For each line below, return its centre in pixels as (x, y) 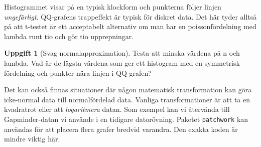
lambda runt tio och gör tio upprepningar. (69, 36)
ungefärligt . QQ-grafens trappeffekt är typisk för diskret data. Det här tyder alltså (130, 16)
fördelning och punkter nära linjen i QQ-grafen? (78, 72)
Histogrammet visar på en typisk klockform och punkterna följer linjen (113, 7)
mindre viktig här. (32, 139)
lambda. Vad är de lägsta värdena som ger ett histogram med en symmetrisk (122, 62)
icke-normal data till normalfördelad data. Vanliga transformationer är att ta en (127, 99)
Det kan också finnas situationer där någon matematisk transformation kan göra (128, 90)
